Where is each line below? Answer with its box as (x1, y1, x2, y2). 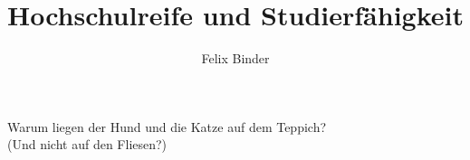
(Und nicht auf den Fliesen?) (7, 135, 168, 154)
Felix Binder (201, 49, 270, 68)
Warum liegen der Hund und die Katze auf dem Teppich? (7, 117, 327, 136)
